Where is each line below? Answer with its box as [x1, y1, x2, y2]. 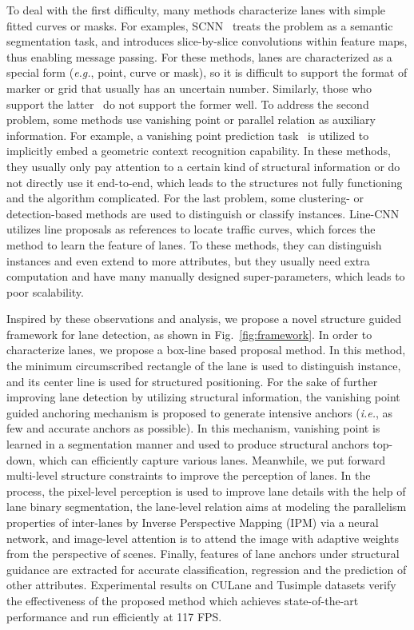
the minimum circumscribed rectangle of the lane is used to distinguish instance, [6, 357, 401, 374]
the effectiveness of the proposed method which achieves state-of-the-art [6, 592, 359, 608]
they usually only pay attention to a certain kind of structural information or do [6, 157, 400, 174]
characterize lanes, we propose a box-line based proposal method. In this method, [6, 341, 406, 358]
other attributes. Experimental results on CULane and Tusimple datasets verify [6, 576, 396, 593]
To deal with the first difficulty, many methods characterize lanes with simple [6, 2, 386, 18]
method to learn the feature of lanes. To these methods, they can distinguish [6, 236, 382, 253]
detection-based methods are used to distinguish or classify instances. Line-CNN [6, 205, 400, 221]
